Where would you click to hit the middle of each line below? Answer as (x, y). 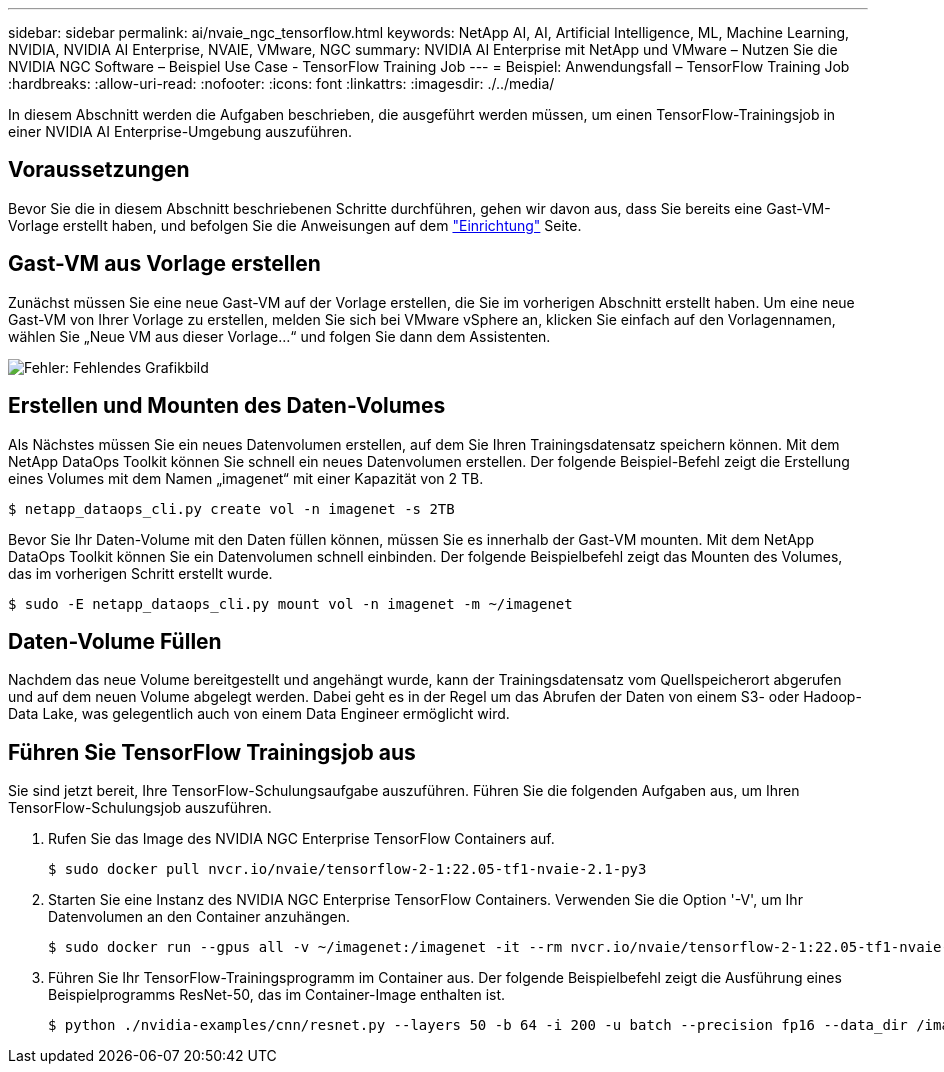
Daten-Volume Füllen (115, 641)
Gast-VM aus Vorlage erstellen (164, 264)
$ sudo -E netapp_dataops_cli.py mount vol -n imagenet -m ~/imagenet (290, 603)
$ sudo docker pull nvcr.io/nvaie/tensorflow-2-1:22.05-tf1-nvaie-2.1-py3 (347, 869)
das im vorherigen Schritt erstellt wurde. (140, 573)
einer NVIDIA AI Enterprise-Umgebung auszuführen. (180, 131)
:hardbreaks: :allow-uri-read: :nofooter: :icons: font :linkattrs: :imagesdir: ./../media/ (281, 83)
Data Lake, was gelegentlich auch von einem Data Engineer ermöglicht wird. (259, 714)
